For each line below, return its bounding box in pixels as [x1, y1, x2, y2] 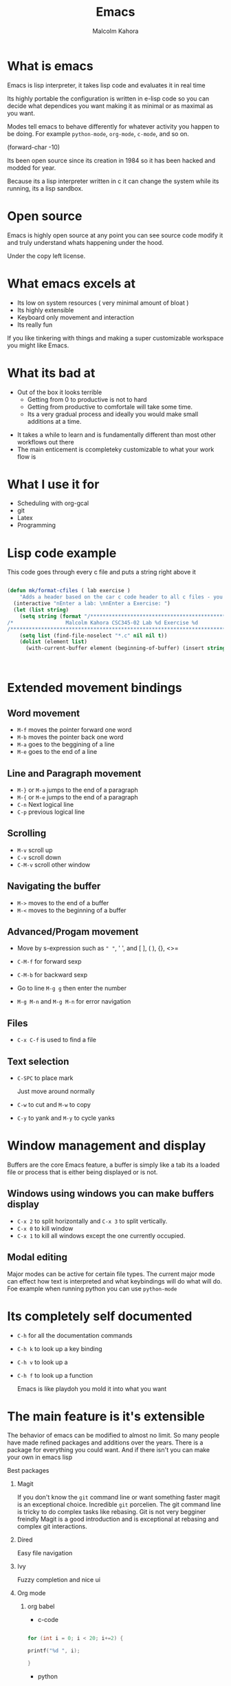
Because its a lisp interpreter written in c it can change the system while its [7, 177, 219, 185]
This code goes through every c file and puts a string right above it [7, 568, 196, 576]
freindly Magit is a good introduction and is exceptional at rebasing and [16, 1515, 219, 1524]
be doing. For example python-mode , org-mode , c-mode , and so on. [7, 129, 189, 138]
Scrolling [7, 828, 47, 839]
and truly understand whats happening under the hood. [7, 238, 164, 246]
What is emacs [7, 58, 94, 74]
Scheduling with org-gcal [16, 499, 89, 508]
